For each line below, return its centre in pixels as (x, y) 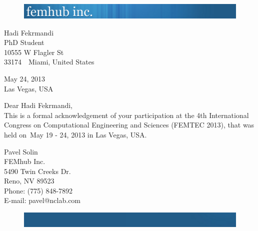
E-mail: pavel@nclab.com (42, 200)
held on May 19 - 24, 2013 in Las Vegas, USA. (75, 134)
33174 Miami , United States (49, 62)
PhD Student (24, 42)
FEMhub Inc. (25, 161)
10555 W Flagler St (34, 52)
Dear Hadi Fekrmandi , (38, 105)
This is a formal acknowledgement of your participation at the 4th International (126, 115)
